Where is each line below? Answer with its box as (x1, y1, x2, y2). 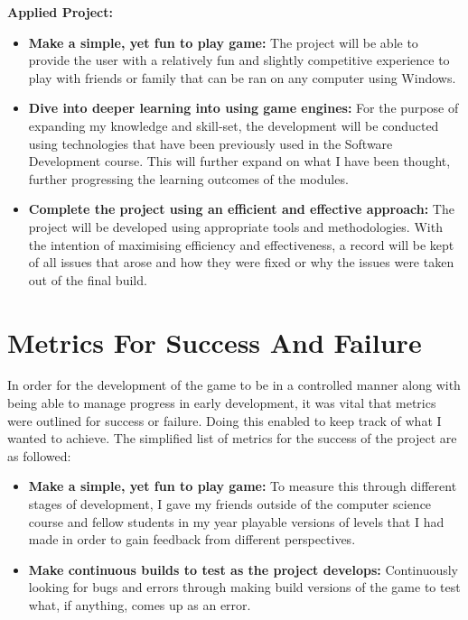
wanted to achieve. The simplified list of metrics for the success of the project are (7, 429, 457, 448)
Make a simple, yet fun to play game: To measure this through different (28, 477, 457, 495)
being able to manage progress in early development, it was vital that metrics (7, 393, 436, 412)
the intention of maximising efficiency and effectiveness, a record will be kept (28, 235, 454, 254)
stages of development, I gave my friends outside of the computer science (28, 495, 432, 513)
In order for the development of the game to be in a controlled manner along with (7, 375, 461, 394)
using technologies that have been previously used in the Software (28, 134, 393, 153)
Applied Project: (7, 3, 113, 21)
